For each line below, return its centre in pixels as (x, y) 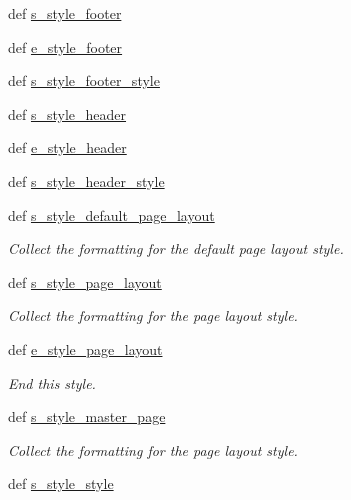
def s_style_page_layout (85, 281)
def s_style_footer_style (84, 80)
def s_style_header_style (86, 180)
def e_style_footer (65, 46)
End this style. (52, 382)
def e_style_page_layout (85, 348)
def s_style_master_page (87, 416)
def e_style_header (67, 147)
